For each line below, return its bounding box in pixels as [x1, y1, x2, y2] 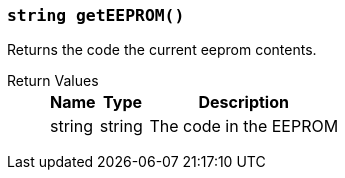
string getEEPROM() [7, 6, 185, 25]
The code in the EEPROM [149, 116, 339, 137]
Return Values [7, 72, 99, 90]
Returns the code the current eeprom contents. [7, 41, 317, 59]
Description [198, 92, 289, 113]
